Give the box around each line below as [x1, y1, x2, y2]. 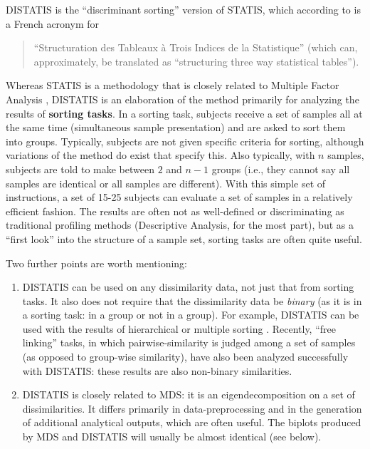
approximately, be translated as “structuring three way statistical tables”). [33, 53, 359, 68]
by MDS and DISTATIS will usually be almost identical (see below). [22, 429, 322, 444]
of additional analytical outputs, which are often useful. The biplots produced [22, 415, 361, 430]
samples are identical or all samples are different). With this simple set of [6, 175, 326, 190]
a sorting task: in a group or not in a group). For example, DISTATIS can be [22, 307, 359, 322]
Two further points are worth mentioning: [6, 255, 187, 270]
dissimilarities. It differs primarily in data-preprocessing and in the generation [22, 401, 362, 416]
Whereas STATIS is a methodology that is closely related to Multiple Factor [6, 78, 339, 93]
